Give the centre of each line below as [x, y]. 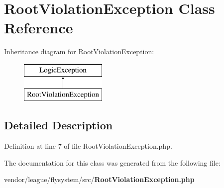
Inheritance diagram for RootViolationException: [79, 51]
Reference [39, 28]
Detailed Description [58, 125]
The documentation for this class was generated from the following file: [112, 162]
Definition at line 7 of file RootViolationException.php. [88, 146]
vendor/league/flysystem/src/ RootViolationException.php [99, 179]
